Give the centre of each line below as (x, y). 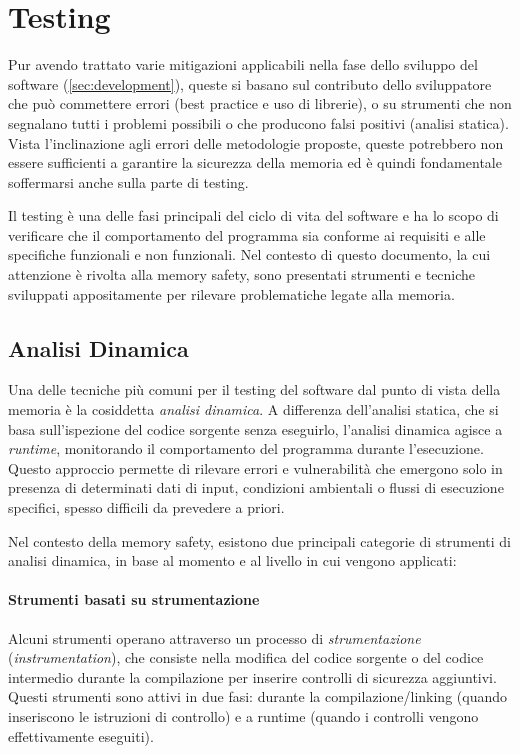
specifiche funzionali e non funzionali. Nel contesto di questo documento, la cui (249, 254)
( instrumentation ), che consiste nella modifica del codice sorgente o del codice (246, 657)
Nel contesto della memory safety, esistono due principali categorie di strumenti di (259, 540)
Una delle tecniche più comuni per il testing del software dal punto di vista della (254, 389)
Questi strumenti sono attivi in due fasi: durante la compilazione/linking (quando (257, 696)
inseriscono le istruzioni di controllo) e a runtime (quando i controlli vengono (243, 715)
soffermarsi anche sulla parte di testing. (128, 181)
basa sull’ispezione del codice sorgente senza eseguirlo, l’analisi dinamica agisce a (255, 428)
